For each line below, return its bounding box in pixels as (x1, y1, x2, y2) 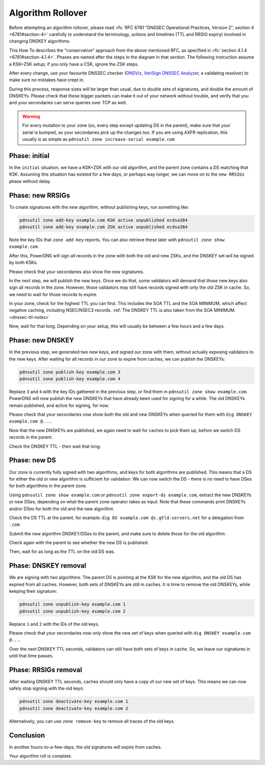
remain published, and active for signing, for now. (9, 402, 109, 408)
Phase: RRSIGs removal (9, 666, 82, 674)
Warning (22, 113, 40, 119)
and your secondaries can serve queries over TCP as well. (9, 100, 127, 106)
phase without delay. (9, 178, 52, 184)
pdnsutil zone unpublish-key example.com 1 (19, 602, 126, 607)
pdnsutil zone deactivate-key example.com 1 (19, 699, 129, 704)
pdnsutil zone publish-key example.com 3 (19, 369, 121, 375)
